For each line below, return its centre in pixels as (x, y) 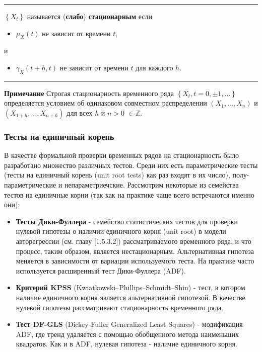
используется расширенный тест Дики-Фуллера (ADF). (101, 270)
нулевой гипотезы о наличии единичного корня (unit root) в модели (121, 231)
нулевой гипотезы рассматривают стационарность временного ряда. (120, 307)
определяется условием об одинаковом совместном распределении (106, 103)
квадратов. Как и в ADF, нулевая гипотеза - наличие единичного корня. (126, 344)
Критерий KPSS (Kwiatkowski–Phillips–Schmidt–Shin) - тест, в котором (130, 287)
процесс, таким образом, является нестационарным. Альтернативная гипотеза (135, 251)
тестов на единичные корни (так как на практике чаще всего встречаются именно (129, 194)
